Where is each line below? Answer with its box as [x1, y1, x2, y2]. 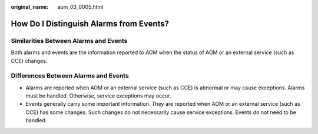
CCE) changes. [11, 57, 48, 64]
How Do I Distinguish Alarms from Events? [11, 18, 170, 29]
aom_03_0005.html [57, 4, 104, 10]
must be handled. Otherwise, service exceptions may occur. [25, 92, 171, 99]
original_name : [11, 4, 49, 10]
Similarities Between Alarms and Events [11, 36, 128, 45]
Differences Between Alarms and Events [11, 72, 129, 80]
